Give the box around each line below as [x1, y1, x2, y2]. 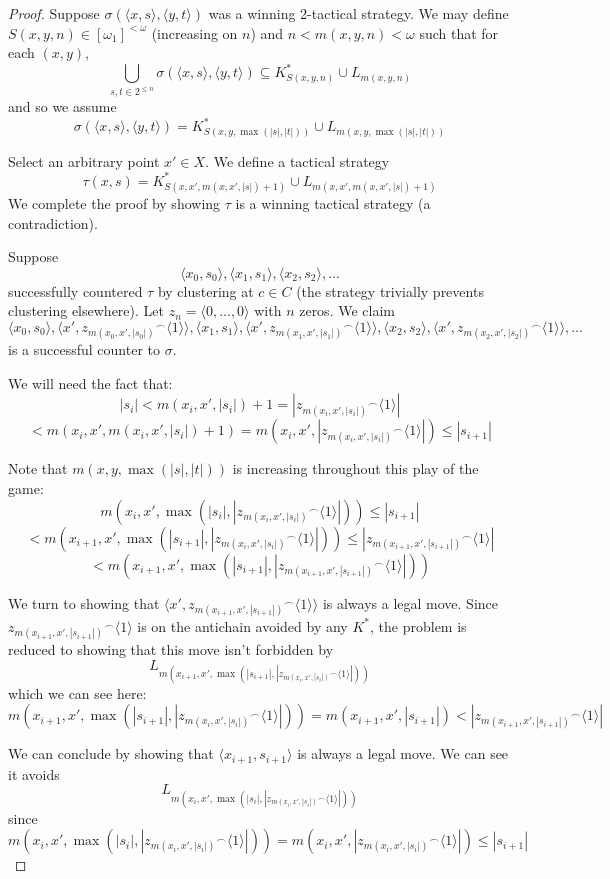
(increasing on [151, 22, 238, 43]
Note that [8, 458, 68, 479]
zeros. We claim [299, 300, 395, 321]
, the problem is [370, 615, 467, 636]
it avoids [8, 763, 60, 784]
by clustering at [157, 280, 254, 301]
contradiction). [8, 212, 98, 233]
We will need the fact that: [8, 372, 173, 393]
